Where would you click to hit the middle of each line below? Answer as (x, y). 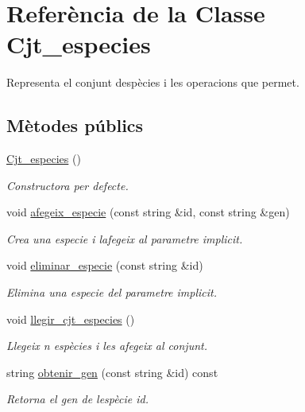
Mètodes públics (75, 125)
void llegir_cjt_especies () (71, 319)
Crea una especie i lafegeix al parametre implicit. (125, 238)
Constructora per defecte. (68, 185)
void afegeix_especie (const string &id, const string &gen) (148, 212)
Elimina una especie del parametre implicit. (112, 292)
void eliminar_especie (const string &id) (105, 265)
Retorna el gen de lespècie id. (77, 399)
